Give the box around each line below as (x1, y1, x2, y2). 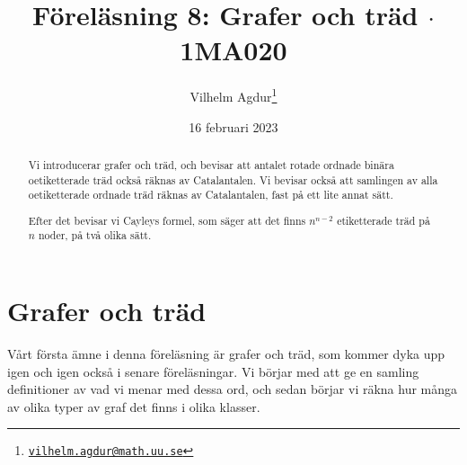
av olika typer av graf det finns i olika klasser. (7, 397, 260, 416)
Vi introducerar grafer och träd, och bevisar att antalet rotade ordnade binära (28, 156, 394, 172)
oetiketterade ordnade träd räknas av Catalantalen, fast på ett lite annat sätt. (28, 187, 393, 202)
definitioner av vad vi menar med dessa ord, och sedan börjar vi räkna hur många (7, 380, 458, 398)
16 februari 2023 (189, 117, 278, 136)
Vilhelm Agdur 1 (189, 85, 278, 105)
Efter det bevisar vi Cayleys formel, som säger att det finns (28, 212, 306, 228)
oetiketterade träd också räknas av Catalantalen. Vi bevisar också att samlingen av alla (28, 172, 438, 187)
